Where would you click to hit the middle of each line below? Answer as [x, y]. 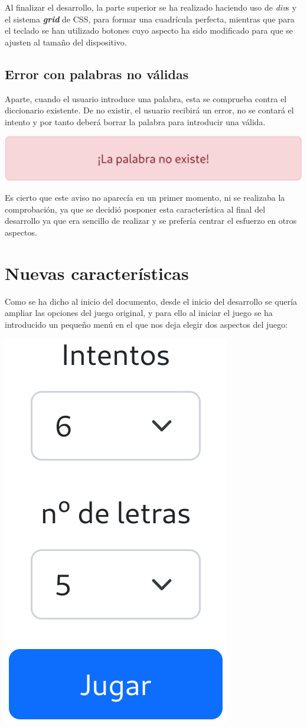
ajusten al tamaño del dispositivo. [66, 42]
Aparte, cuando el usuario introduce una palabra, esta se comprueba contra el [146, 98]
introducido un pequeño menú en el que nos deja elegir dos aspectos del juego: [146, 324]
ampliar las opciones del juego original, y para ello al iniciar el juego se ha [139, 313]
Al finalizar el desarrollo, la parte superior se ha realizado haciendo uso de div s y [151, 7]
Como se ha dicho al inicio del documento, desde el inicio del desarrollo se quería [151, 301]
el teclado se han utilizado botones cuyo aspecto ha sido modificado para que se [149, 30]
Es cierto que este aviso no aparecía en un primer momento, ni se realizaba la [145, 198]
